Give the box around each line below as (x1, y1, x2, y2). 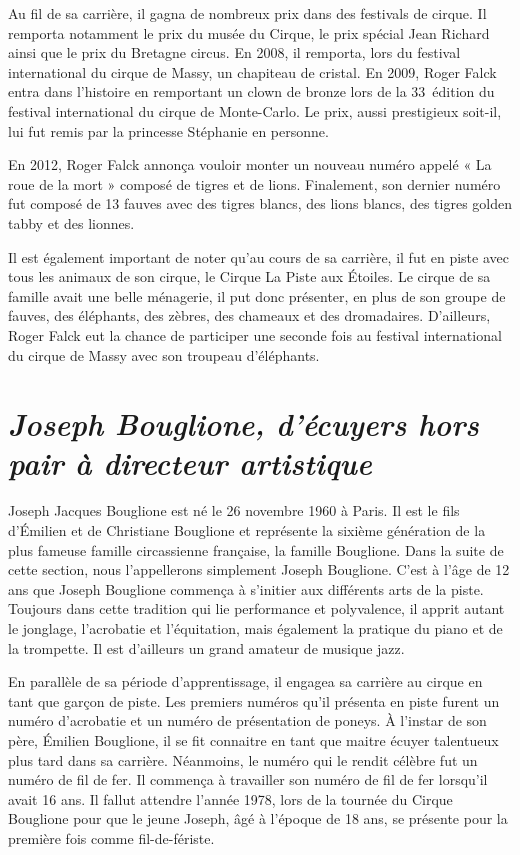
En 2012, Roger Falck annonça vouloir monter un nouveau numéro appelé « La (8, 154, 492, 175)
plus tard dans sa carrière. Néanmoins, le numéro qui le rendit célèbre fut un (8, 749, 478, 770)
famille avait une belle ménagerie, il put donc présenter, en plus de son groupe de (8, 285, 506, 306)
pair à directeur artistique (8, 442, 372, 484)
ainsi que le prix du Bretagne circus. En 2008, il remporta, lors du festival (8, 42, 461, 63)
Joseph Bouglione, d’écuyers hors (8, 403, 479, 445)
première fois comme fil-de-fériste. (8, 827, 215, 848)
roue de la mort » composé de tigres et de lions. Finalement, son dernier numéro (8, 173, 501, 194)
